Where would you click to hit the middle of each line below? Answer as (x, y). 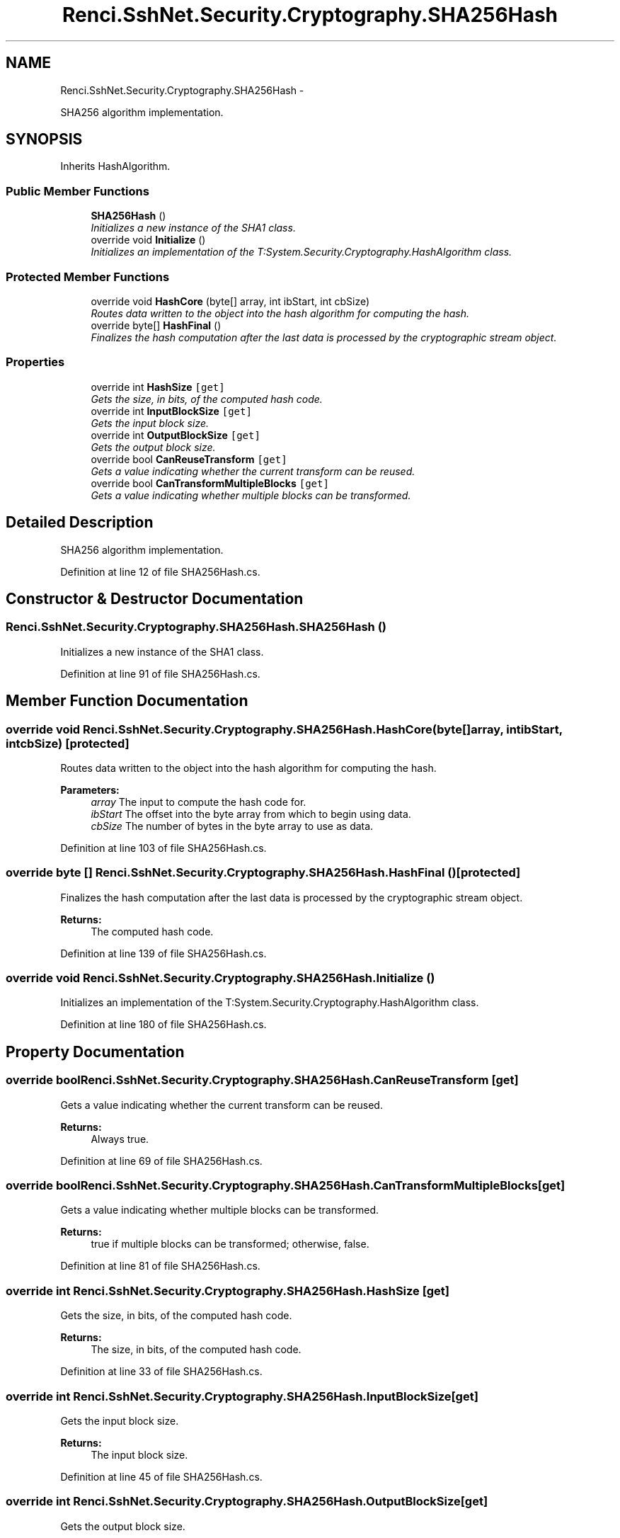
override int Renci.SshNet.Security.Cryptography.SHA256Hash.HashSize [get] (228, 1291)
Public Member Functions (77, 191)
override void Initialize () (148, 240)
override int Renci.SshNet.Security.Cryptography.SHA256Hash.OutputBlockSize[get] (247, 1502)
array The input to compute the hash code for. (199, 802)
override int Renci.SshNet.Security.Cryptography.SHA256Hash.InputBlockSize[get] (242, 1396)
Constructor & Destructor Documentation (155, 598)
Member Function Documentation (127, 701)
